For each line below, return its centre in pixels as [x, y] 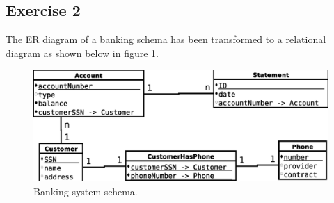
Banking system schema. [86, 191]
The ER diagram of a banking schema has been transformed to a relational [166, 39]
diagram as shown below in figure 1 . [82, 52]
